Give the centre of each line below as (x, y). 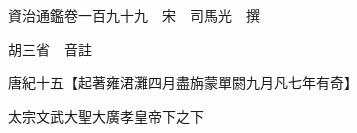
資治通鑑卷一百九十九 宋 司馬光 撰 (133, 15)
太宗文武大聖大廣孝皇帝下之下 (105, 115)
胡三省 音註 (49, 48)
